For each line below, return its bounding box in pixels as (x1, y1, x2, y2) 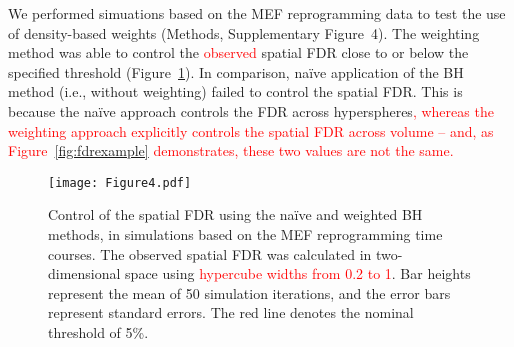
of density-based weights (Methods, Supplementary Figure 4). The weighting (8, 22, 480, 43)
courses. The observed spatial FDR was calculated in (48, 243, 372, 264)
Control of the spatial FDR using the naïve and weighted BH (48, 204, 423, 225)
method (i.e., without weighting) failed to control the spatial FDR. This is (8, 81, 463, 102)
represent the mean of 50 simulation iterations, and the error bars (48, 282, 451, 303)
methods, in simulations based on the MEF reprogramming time (48, 224, 443, 244)
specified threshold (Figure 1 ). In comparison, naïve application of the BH (8, 61, 464, 82)
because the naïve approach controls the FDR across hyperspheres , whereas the (8, 100, 494, 121)
